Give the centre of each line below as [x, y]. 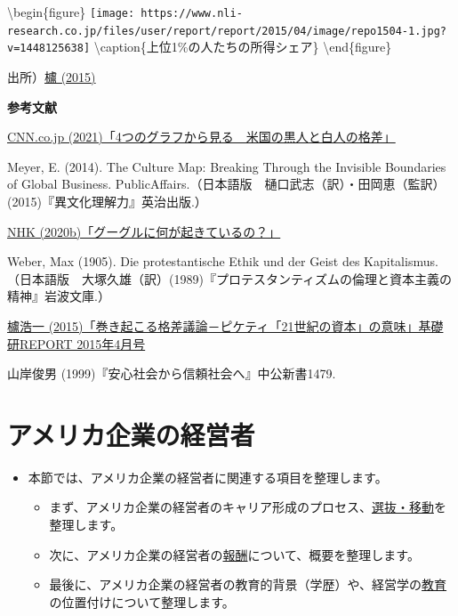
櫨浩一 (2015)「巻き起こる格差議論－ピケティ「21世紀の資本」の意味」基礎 [225, 325]
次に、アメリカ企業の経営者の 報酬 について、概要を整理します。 [234, 554]
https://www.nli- [192, 13]
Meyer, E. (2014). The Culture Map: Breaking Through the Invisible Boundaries [227, 166]
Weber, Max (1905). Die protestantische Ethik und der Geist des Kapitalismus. [223, 261]
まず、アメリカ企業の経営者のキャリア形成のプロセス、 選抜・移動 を [248, 507]
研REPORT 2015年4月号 [76, 343]
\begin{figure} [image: [71, 12]
